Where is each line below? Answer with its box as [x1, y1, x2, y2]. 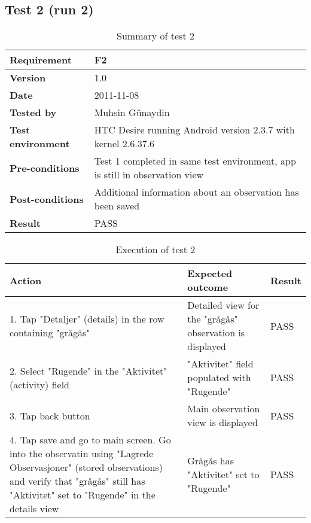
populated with [187, 370, 251, 385]
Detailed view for [187, 298, 260, 312]
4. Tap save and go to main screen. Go [10, 433, 171, 447]
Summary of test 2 [117, 29, 194, 43]
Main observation [187, 402, 260, 416]
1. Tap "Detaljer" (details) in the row [10, 312, 164, 326]
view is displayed [187, 415, 258, 430]
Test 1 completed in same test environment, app [94, 154, 296, 168]
